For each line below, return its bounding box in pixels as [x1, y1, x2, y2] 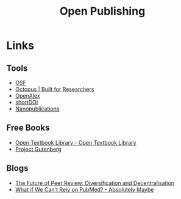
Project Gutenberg [15, 145, 62, 153]
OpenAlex [15, 92, 41, 99]
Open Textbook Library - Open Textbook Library [15, 139, 137, 146]
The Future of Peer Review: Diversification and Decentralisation [15, 179, 175, 187]
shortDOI [15, 99, 38, 106]
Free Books [6, 123, 50, 133]
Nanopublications [15, 105, 60, 112]
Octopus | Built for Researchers [15, 85, 94, 93]
